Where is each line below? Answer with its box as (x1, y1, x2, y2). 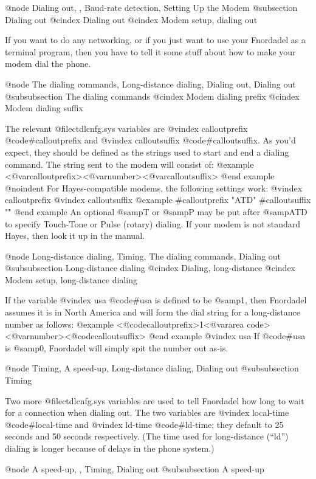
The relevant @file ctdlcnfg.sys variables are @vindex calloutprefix (5, 122, 248, 134)
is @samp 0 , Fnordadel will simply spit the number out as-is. (5, 341, 228, 354)
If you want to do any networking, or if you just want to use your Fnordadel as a (5, 33, 306, 46)
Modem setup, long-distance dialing (5, 273, 137, 286)
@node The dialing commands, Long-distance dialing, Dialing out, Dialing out (5, 77, 296, 90)
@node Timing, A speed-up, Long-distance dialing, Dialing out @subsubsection (5, 362, 299, 374)
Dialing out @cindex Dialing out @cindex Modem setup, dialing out (5, 13, 258, 26)
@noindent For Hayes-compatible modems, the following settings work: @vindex (5, 181, 303, 194)
